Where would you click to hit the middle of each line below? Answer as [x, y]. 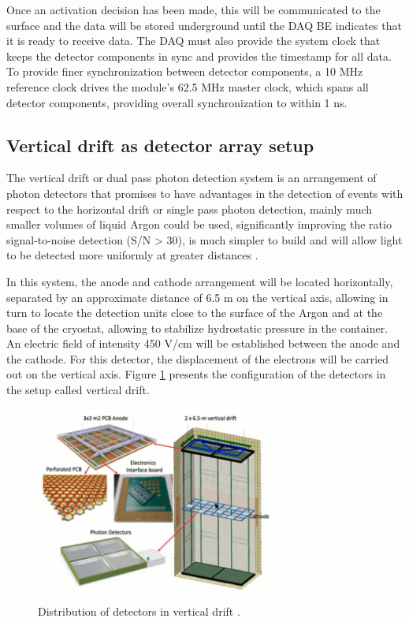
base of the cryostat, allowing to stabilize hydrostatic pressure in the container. [197, 328]
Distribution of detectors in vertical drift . [139, 611]
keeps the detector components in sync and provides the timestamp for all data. [199, 56]
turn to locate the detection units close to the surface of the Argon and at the [195, 313]
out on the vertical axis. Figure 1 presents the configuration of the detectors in [196, 374]
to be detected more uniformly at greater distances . [132, 255]
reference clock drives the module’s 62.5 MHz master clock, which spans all [188, 86]
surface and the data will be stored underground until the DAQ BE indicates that [204, 25]
